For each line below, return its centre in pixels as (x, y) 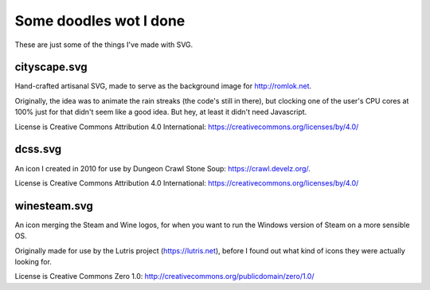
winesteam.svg (54, 206)
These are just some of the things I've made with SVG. (104, 45)
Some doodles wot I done (100, 21)
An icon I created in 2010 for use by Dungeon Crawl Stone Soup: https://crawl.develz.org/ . (162, 168)
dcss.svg (38, 149)
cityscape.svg (51, 67)
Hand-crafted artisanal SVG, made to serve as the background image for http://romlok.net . (163, 86)
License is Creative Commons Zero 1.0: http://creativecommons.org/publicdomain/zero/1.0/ (164, 276)
